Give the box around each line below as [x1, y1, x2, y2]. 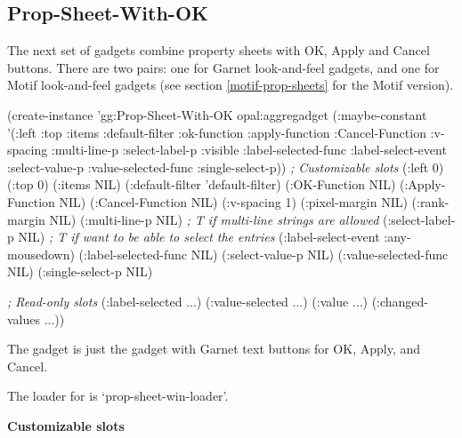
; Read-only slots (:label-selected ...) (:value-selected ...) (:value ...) [7, 291, 368, 310]
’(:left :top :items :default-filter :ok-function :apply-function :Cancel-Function [7, 123, 426, 141]
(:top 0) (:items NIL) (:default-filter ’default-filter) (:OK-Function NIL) [7, 175, 396, 194]
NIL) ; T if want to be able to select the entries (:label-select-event [18, 227, 380, 246]
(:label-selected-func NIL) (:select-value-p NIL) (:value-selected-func [78, 244, 449, 263]
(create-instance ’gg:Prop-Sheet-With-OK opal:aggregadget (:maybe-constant [7, 105, 427, 123]
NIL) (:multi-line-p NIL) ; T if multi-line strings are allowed [49, 210, 379, 228]
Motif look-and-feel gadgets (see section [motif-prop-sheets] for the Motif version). [7, 76, 454, 94]
